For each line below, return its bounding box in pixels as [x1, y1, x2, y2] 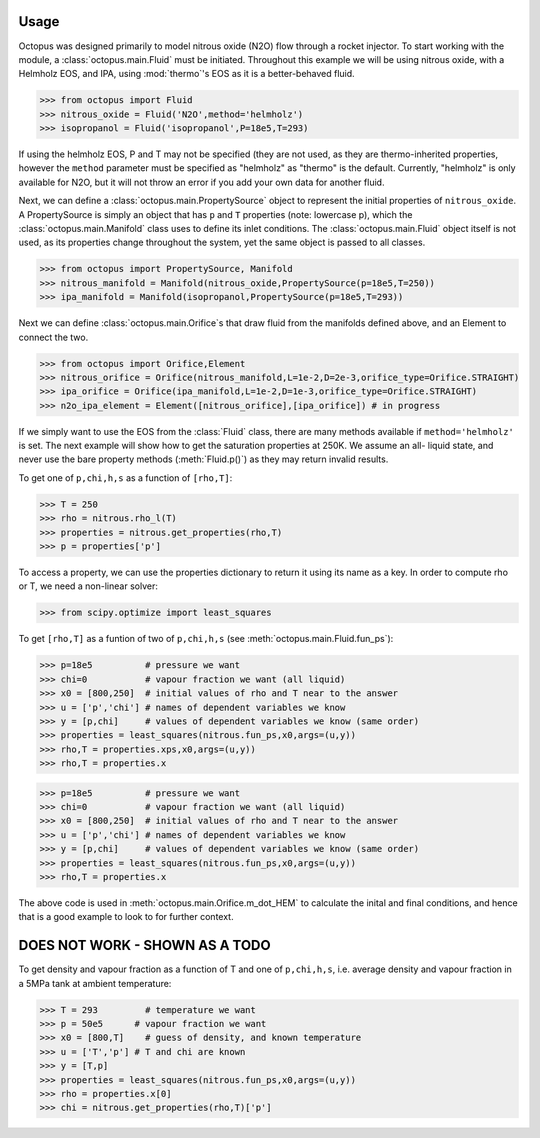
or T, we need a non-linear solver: [18, 580, 159, 592]
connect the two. [18, 331, 89, 343]
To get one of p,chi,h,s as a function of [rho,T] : [18, 471, 233, 484]
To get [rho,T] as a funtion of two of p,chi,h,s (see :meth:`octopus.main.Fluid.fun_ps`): [18, 633, 394, 645]
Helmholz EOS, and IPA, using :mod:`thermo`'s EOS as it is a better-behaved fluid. [18, 68, 355, 80]
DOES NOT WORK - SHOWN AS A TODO [18, 937, 271, 954]
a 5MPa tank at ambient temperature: [18, 977, 172, 989]
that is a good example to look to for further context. [18, 911, 234, 923]
